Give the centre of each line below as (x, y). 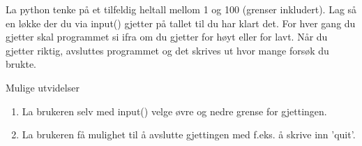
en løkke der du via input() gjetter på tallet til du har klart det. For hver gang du (181, 23)
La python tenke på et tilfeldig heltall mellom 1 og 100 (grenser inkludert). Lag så (181, 9)
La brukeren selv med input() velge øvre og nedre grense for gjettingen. (174, 111)
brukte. (21, 64)
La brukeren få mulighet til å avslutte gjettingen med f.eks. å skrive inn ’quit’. (189, 134)
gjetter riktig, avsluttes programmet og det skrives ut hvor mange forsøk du (167, 50)
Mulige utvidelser (43, 87)
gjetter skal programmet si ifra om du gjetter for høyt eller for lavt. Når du (167, 37)
